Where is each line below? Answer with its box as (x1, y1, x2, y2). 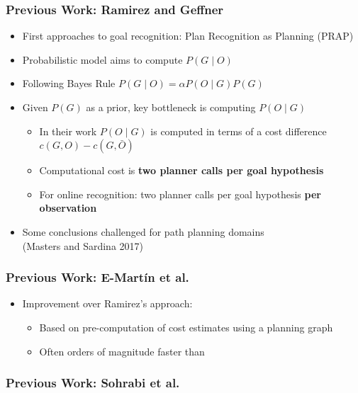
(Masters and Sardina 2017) (22, 238, 143, 253)
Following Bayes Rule (22, 76, 116, 91)
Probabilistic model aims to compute (22, 52, 183, 67)
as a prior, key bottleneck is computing (86, 100, 256, 114)
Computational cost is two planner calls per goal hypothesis (39, 163, 324, 178)
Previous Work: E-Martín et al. (6, 268, 189, 286)
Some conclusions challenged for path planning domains (22, 224, 264, 239)
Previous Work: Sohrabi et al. (6, 374, 180, 392)
